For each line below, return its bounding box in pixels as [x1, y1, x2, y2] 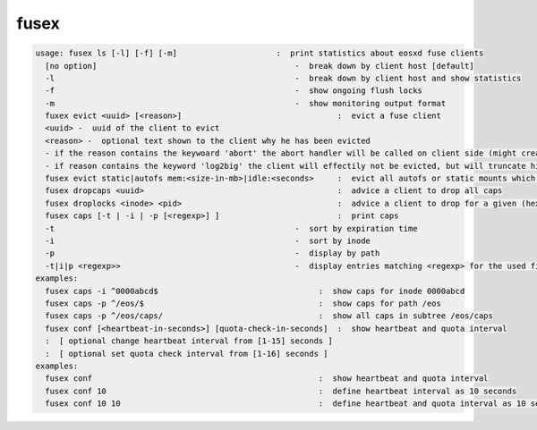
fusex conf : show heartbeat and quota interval [45, 374, 489, 384]
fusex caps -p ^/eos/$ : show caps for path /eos [45, 298, 442, 308]
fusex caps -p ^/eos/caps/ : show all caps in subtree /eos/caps [45, 311, 494, 321]
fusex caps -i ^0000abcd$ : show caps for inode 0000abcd [45, 286, 465, 296]
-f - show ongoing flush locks [45, 86, 422, 96]
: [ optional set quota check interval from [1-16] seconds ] [45, 349, 328, 358]
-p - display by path [45, 249, 380, 258]
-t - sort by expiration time [45, 223, 418, 233]
